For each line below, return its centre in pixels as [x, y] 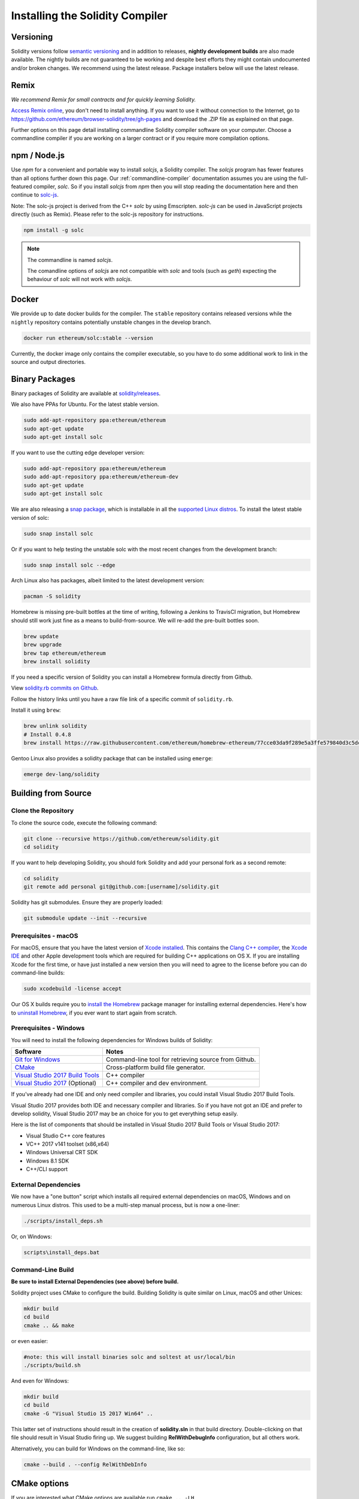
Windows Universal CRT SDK [62, 1152]
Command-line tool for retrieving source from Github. [181, 1059]
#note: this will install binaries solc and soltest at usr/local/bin [130, 1357]
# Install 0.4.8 [48, 734]
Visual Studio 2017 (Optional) [56, 1083]
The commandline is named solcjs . [70, 260]
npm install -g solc [54, 230]
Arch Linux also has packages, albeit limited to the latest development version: [108, 580]
